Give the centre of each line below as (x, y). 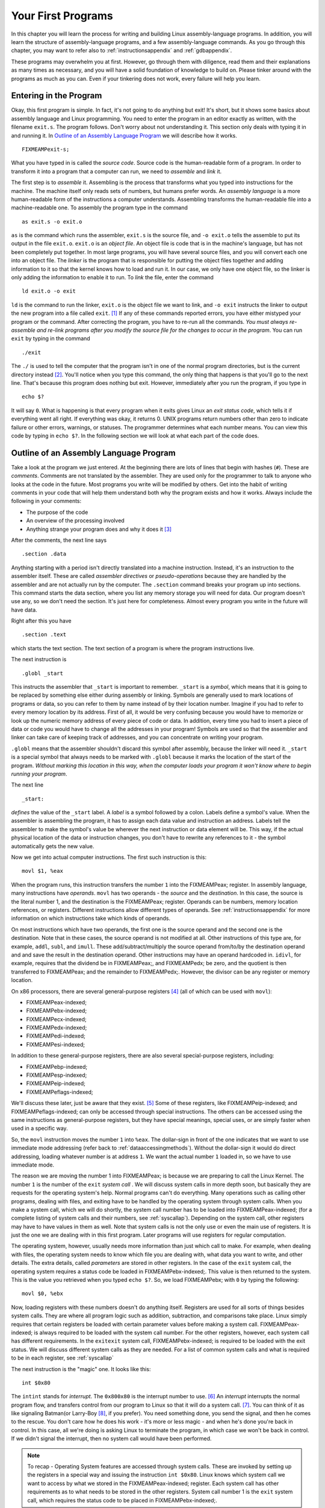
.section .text (44, 635)
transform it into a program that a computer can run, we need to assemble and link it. (116, 171)
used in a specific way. (40, 1129)
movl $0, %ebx (42, 1294)
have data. (24, 610)
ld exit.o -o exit (49, 291)
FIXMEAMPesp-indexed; (57, 1075)
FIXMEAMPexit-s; (46, 149)
